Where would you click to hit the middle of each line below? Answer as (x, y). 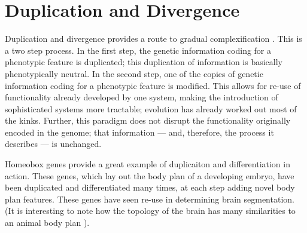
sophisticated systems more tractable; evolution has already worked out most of (151, 108)
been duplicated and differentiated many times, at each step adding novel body (150, 187)
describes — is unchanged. (53, 144)
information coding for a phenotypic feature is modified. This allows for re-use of (153, 85)
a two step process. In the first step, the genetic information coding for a (138, 50)
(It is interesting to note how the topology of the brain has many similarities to (150, 211)
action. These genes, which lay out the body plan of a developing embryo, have (150, 175)
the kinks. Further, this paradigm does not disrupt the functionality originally (148, 120)
